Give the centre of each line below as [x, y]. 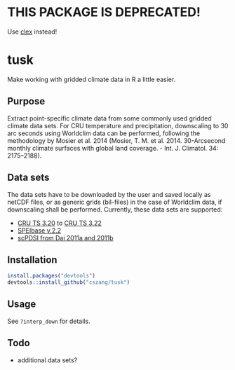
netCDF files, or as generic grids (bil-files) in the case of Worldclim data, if [115, 202]
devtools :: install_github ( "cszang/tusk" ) [69, 282]
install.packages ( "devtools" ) [52, 276]
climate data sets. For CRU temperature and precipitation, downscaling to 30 [118, 125]
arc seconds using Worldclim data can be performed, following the [104, 133]
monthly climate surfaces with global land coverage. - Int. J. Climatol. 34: [113, 148]
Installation [32, 260]
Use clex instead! [32, 32]
